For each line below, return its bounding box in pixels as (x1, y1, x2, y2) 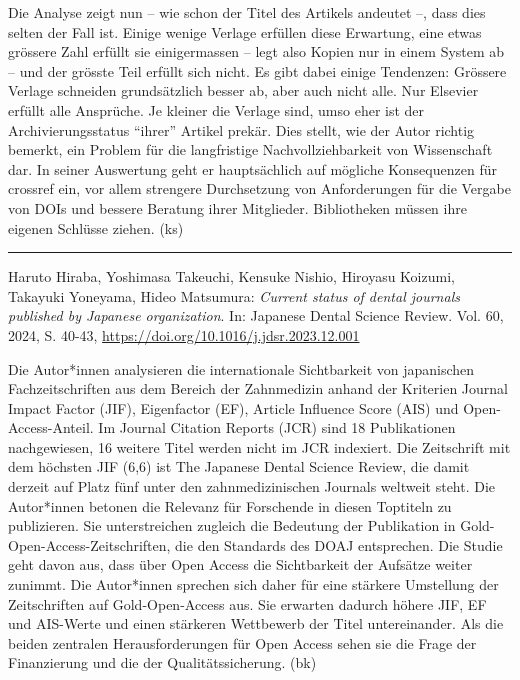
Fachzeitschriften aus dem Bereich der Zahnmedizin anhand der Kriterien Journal (8, 378, 508, 399)
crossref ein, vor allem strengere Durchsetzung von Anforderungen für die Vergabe (8, 178, 511, 199)
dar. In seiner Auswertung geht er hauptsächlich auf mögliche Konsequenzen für (8, 158, 497, 179)
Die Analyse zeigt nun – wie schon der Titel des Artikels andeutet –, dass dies (8, 2, 486, 22)
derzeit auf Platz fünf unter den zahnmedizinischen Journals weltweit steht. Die (8, 476, 496, 497)
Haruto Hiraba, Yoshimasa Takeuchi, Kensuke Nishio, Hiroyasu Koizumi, (8, 266, 455, 287)
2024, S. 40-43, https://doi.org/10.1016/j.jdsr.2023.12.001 (8, 324, 360, 345)
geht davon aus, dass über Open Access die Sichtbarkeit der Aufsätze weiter (8, 554, 473, 575)
